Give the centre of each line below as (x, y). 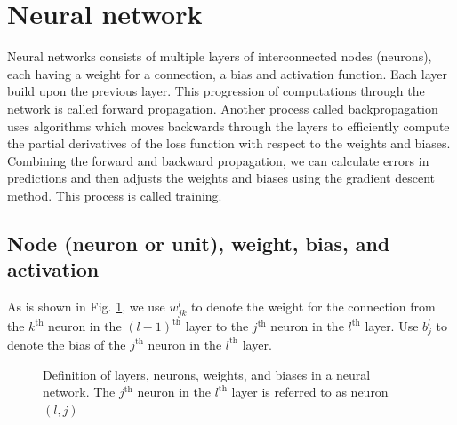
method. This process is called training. (115, 195)
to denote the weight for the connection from (313, 307)
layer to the (217, 326)
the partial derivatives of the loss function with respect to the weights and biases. (229, 143)
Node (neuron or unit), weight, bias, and (199, 243)
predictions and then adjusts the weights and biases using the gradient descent (221, 178)
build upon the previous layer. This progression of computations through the (216, 91)
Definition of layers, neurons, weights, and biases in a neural (207, 374)
